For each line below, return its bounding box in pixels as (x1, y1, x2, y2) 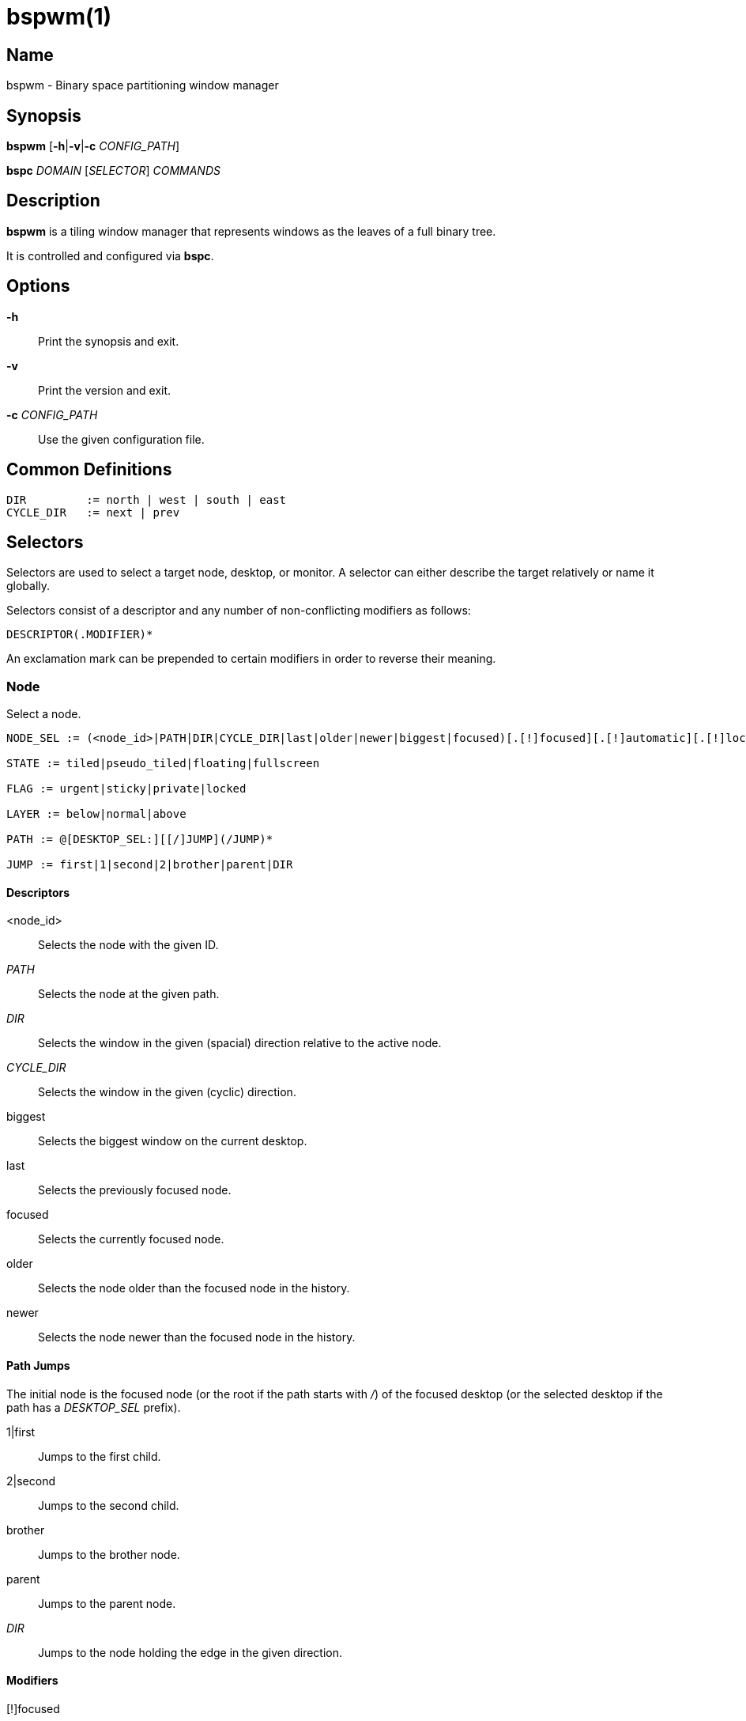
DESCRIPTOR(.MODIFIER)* (6, 628, 153, 641)
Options (6, 276, 70, 297)
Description (6, 191, 100, 211)
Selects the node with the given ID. (38, 938, 219, 952)
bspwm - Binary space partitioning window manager (6, 78, 279, 93)
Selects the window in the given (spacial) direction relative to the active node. (38, 1036, 442, 1050)
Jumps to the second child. (38, 1498, 179, 1512)
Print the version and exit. (38, 383, 171, 397)
